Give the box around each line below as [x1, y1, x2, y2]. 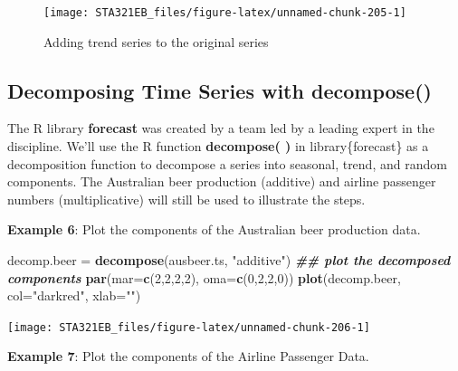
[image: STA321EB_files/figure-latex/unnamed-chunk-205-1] [43, 6, 406, 19]
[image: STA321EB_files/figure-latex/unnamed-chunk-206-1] [7, 320, 370, 334]
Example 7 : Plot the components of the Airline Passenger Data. [7, 347, 369, 366]
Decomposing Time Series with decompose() [7, 76, 432, 104]
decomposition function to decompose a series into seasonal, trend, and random [7, 154, 447, 173]
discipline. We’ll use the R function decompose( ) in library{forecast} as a [7, 137, 429, 156]
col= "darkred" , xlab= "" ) [7, 286, 141, 305]
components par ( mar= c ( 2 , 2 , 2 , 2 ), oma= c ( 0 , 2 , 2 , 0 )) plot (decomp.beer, [7, 268, 401, 287]
